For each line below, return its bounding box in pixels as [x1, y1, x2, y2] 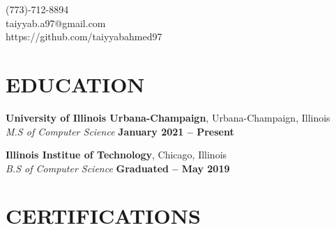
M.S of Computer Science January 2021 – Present [6, 124, 234, 138]
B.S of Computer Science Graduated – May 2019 [6, 161, 230, 175]
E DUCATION [6, 69, 145, 98]
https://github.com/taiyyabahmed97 [6, 29, 162, 44]
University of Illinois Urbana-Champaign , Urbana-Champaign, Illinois [6, 110, 330, 124]
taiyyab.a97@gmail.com [6, 15, 106, 30]
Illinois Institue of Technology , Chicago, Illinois [6, 147, 227, 162]
